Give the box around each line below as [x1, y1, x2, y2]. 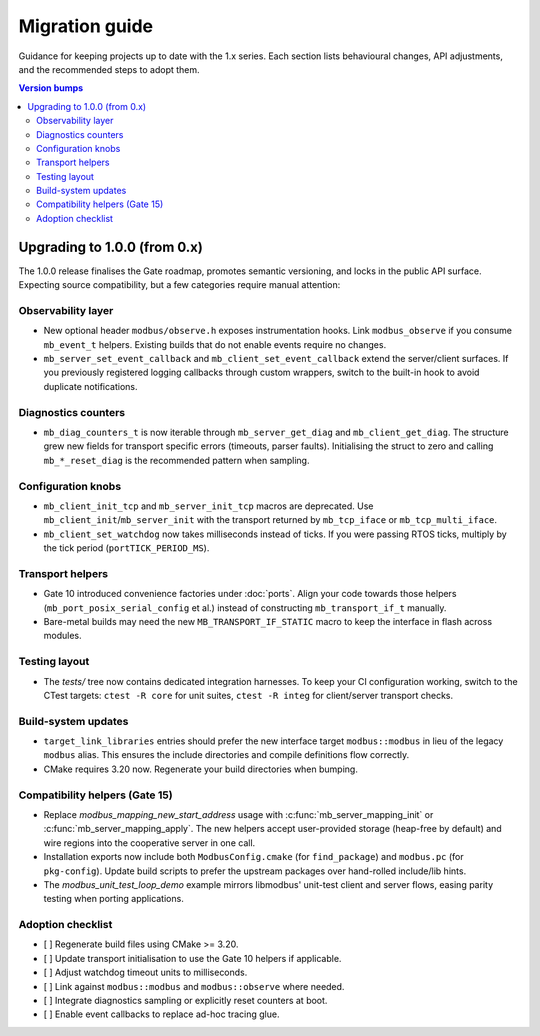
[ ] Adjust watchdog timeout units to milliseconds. [43, 966, 248, 979]
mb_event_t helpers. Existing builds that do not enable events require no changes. [43, 338, 387, 350]
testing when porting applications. [43, 893, 184, 905]
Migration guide [18, 15, 154, 37]
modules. [43, 630, 82, 642]
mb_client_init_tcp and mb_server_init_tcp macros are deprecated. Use [43, 500, 374, 512]
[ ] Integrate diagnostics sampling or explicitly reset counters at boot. [43, 995, 328, 1007]
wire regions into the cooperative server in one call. [43, 836, 256, 849]
